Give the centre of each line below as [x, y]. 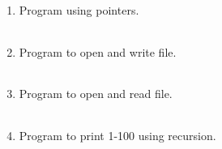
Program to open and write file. [98, 51]
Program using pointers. [79, 10]
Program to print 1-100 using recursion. [117, 135]
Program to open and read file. [96, 94]
